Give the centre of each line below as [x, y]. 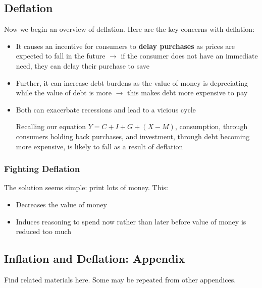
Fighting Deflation [42, 169]
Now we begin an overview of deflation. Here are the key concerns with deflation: [129, 29]
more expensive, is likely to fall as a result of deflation [99, 146]
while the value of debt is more [64, 93]
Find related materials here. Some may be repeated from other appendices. [120, 279]
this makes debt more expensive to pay [187, 93]
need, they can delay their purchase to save [83, 65]
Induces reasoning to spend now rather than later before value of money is [131, 221]
